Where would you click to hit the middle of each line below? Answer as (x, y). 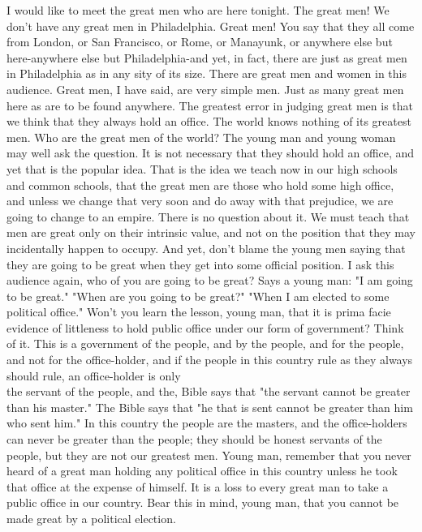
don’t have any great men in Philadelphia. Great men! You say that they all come (211, 26)
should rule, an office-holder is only (94, 375)
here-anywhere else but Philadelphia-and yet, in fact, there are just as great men (207, 57)
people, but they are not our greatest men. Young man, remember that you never (209, 455)
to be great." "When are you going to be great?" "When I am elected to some (198, 296)
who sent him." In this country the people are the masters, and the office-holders (207, 423)
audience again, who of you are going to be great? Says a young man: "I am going (210, 280)
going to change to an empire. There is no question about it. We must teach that (208, 216)
